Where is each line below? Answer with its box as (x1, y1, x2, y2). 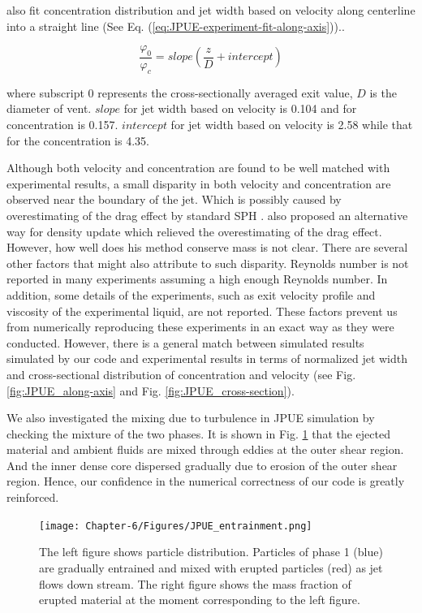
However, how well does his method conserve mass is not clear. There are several (6, 239, 408, 256)
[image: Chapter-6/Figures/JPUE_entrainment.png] (39, 520, 312, 532)
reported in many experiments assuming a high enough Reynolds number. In (6, 270, 388, 287)
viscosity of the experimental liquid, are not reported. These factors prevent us (6, 302, 398, 319)
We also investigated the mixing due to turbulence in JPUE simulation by (6, 409, 375, 426)
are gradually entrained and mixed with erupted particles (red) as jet (39, 559, 383, 576)
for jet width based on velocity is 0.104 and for (123, 100, 357, 117)
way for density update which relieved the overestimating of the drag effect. (6, 222, 382, 240)
